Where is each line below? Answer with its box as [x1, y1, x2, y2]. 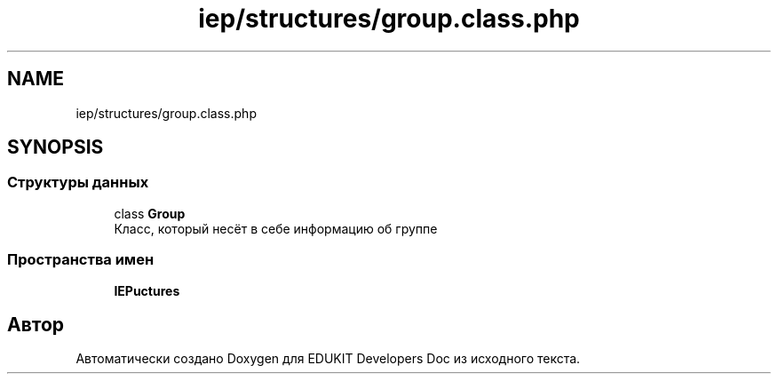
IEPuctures [114, 282, 180, 298]
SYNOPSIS [7, 136, 104, 159]
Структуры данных [7, 173, 149, 192]
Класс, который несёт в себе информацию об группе [114, 220, 438, 236]
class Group [114, 205, 186, 221]
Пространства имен [7, 250, 155, 269]
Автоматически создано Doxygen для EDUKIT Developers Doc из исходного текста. [75, 351, 581, 367]
